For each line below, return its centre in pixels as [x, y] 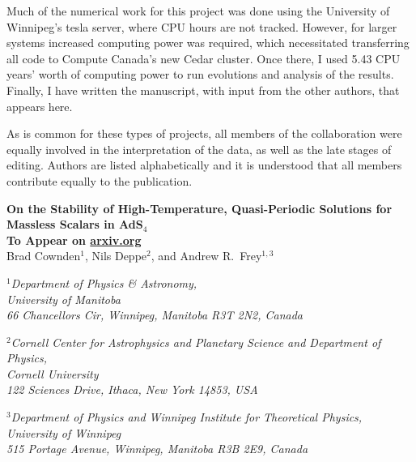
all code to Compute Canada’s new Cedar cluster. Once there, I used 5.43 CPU [204, 58]
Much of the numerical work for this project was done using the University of [198, 11]
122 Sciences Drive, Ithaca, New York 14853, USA [132, 389]
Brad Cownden [44, 256]
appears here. [40, 106]
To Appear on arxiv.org [74, 240]
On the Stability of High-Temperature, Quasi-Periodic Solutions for [200, 208]
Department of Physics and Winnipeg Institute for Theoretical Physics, [187, 417]
